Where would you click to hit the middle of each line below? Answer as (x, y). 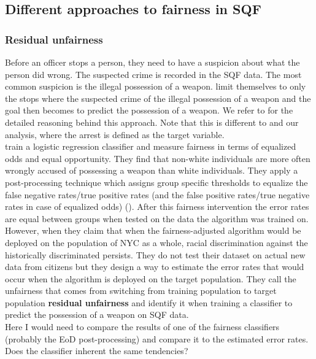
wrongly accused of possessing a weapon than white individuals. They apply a (152, 170)
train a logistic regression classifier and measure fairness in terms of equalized (151, 146)
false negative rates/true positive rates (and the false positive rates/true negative (157, 194)
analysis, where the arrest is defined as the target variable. (115, 134)
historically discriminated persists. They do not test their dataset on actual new (155, 254)
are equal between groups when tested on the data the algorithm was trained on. (157, 218)
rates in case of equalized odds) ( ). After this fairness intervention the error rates (157, 207)
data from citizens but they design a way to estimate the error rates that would (155, 267)
